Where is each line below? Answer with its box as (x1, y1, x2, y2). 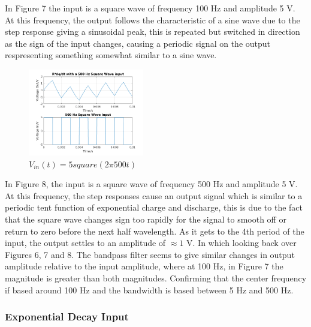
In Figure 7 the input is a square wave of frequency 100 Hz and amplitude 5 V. (5, 2, 295, 14)
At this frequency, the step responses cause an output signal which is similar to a (5, 189, 303, 202)
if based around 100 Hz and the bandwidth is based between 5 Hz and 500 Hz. (5, 283, 294, 296)
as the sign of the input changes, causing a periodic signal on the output (5, 37, 271, 49)
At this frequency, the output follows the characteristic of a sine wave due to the (5, 13, 300, 26)
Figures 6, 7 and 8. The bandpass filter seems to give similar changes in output (5, 248, 295, 260)
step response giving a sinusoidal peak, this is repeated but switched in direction (5, 25, 300, 38)
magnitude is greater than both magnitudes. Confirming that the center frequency (5, 272, 307, 284)
